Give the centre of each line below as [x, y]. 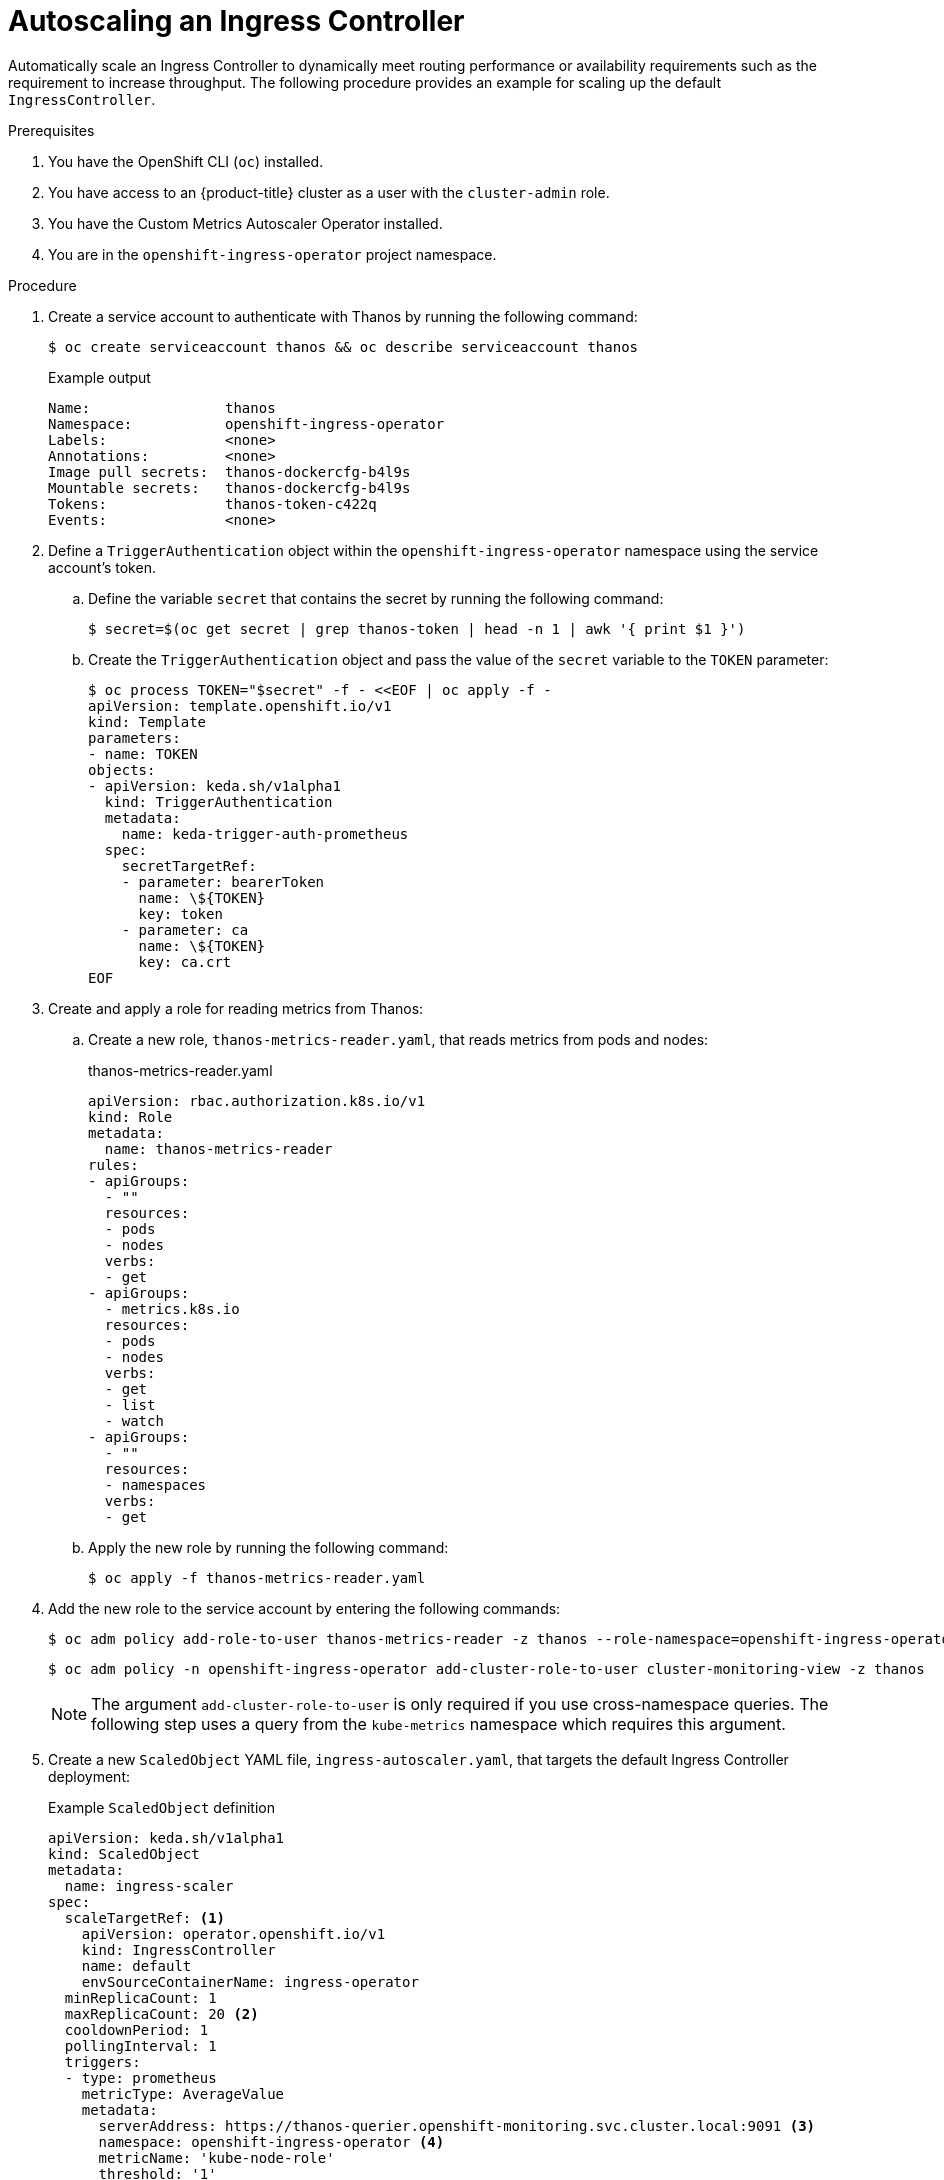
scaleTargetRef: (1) [145, 1917]
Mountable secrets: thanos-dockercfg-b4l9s [229, 487]
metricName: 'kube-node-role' [216, 2157]
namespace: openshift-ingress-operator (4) [271, 2141]
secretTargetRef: [189, 865]
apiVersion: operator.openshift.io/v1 [233, 1933]
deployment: [89, 1776]
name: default [136, 1965]
